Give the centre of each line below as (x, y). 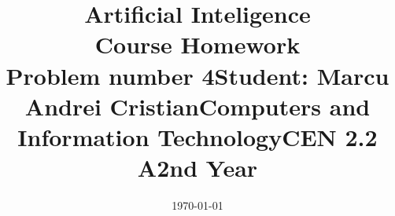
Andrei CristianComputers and (197, 106)
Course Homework (197, 44)
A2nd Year (197, 168)
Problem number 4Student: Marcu (197, 75)
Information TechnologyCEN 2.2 (197, 136)
